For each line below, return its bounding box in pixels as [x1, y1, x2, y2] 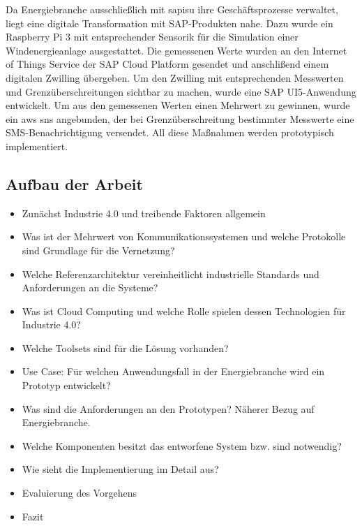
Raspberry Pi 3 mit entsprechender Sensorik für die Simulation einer [6, 29, 299, 44]
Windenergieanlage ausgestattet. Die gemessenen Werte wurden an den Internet [6, 43, 347, 57]
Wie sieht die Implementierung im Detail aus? [22, 462, 219, 476]
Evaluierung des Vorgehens [22, 485, 137, 500]
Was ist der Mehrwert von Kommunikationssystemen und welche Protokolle [22, 229, 346, 244]
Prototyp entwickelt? [22, 378, 111, 393]
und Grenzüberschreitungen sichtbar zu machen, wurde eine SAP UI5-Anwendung [6, 84, 356, 98]
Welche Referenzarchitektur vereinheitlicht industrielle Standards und [22, 266, 319, 281]
